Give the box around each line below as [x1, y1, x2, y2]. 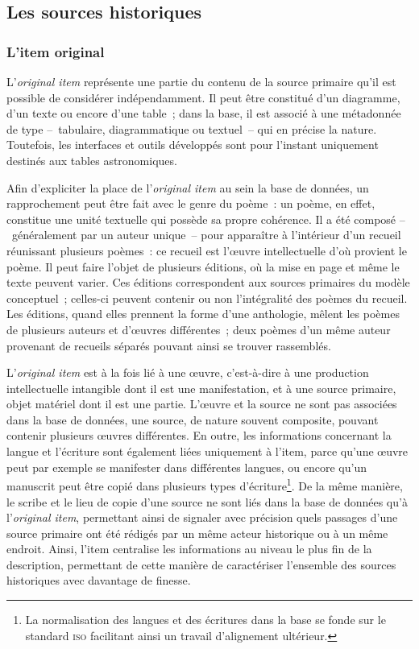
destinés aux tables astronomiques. [6, 151, 177, 168]
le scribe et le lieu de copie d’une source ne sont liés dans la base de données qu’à [6, 493, 408, 510]
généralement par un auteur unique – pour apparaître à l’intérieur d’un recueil [11, 226, 401, 243]
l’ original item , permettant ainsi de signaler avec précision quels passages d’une [6, 509, 398, 526]
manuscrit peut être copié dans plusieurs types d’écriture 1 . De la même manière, [6, 475, 403, 494]
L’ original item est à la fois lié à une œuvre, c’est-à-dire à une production [6, 364, 369, 381]
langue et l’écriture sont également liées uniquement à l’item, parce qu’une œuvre [6, 443, 409, 460]
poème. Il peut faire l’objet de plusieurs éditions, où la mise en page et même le [6, 258, 400, 275]
